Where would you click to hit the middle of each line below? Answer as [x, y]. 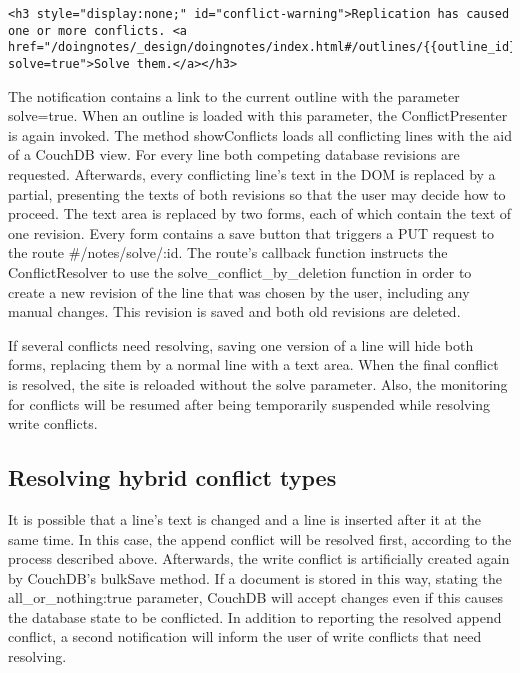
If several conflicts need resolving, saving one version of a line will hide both [241, 344]
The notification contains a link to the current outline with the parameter [234, 95]
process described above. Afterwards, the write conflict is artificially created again [259, 558]
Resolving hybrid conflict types [172, 477]
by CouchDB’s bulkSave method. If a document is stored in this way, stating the [255, 577]
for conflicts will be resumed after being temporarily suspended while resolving [249, 403]
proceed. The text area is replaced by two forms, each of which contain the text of [260, 213]
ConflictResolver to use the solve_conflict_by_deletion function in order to [240, 271]
